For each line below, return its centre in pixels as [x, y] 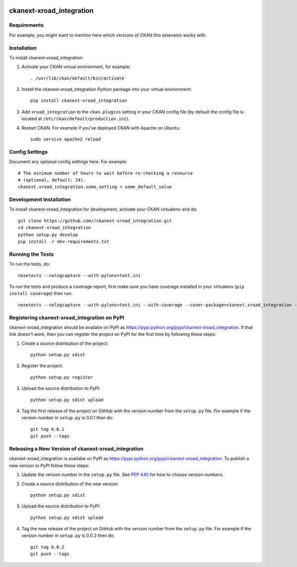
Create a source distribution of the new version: [70, 484]
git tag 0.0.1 [47, 429]
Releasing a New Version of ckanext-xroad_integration [76, 449]
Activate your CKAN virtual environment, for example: [76, 67]
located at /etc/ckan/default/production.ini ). [75, 119]
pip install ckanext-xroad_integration [79, 101]
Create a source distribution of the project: [65, 343]
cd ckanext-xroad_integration [55, 228]
